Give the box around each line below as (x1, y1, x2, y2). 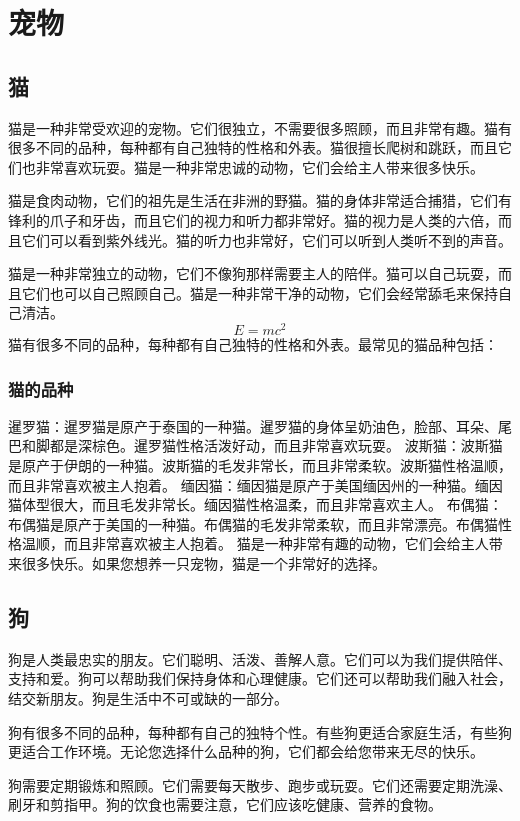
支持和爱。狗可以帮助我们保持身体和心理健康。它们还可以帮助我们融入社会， (8, 668, 512, 689)
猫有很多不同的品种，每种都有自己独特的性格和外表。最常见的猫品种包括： (8, 334, 498, 354)
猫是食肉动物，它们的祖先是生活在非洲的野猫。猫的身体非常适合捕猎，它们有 (8, 190, 512, 211)
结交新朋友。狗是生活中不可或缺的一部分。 (8, 687, 288, 708)
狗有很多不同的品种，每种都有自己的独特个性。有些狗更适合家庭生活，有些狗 (8, 721, 512, 742)
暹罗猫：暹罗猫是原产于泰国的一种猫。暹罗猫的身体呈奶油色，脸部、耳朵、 (8, 415, 498, 436)
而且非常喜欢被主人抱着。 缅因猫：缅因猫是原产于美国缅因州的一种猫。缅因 (8, 474, 503, 495)
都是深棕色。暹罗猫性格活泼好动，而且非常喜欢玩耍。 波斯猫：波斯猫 (49, 435, 503, 456)
